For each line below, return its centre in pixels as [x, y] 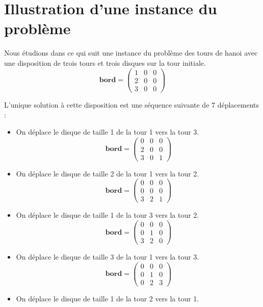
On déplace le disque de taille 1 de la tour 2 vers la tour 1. [108, 298]
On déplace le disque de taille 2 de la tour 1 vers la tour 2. [108, 173]
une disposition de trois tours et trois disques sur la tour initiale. [105, 62]
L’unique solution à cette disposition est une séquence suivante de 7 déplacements [132, 104]
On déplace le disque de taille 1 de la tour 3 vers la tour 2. [108, 215]
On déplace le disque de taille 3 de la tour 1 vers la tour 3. [108, 257]
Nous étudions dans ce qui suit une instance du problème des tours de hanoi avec [131, 53]
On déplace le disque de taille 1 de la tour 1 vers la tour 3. [108, 131]
